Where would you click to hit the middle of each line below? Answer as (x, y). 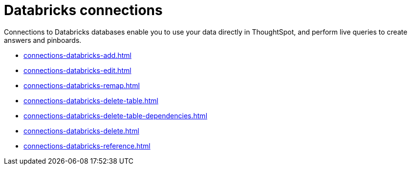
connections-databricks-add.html (77, 55)
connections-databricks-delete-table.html (91, 100)
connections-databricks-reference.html (87, 146)
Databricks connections (83, 10)
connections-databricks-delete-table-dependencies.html (116, 115)
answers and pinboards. (43, 40)
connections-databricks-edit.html (77, 70)
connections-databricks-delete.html (81, 131)
